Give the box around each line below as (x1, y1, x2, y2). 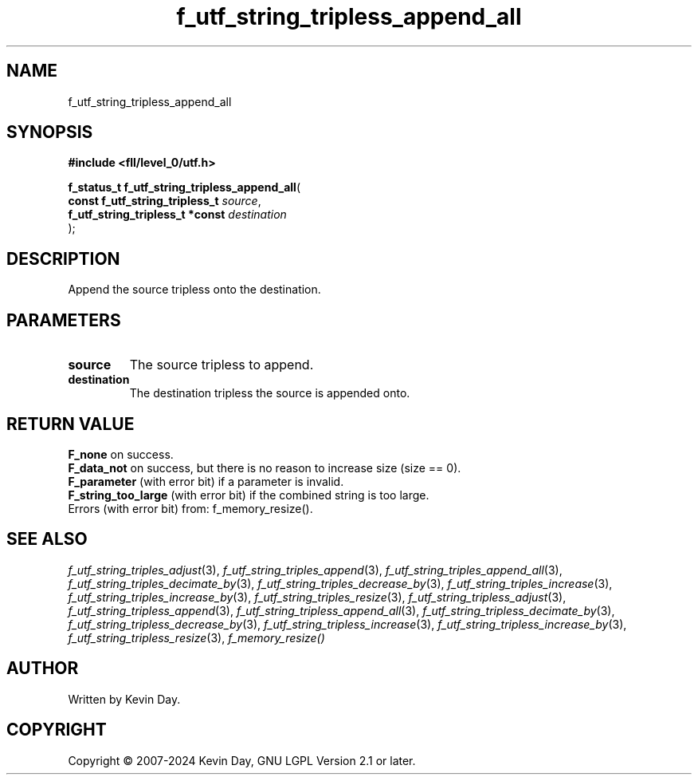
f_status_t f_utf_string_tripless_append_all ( (68, 180, 300, 195)
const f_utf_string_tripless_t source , (68, 194, 261, 208)
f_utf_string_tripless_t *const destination (68, 207, 287, 222)
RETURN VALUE (6, 413, 135, 434)
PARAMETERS (6, 310, 121, 330)
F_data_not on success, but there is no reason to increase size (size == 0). (68, 460, 461, 475)
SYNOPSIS (6, 122, 93, 143)
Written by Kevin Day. (68, 692, 181, 706)
